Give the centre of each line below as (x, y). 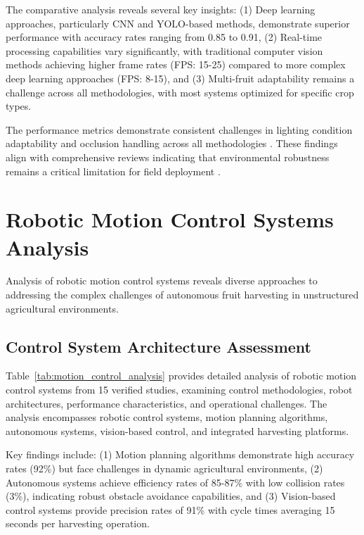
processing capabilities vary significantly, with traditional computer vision (164, 50)
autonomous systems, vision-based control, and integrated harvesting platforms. (177, 430)
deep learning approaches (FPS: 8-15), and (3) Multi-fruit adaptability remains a (180, 78)
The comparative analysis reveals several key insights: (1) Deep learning (161, 9)
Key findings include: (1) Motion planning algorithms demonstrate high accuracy (180, 454)
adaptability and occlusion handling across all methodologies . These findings (172, 143)
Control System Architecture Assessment (158, 346)
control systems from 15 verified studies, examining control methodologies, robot (179, 390)
